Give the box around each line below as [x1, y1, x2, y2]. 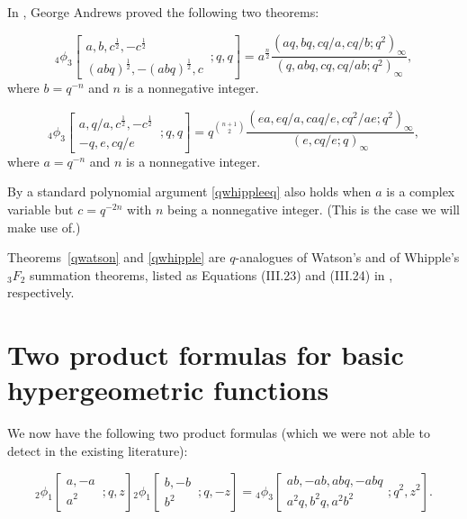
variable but [7, 200, 74, 219]
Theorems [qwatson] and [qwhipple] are [7, 248, 226, 267]
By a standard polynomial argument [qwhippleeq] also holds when [7, 182, 372, 201]
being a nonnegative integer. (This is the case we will [167, 200, 460, 219]
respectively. [7, 283, 75, 302]
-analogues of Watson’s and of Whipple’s [235, 248, 460, 267]
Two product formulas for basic [7, 336, 404, 373]
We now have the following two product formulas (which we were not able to [7, 423, 430, 442]
